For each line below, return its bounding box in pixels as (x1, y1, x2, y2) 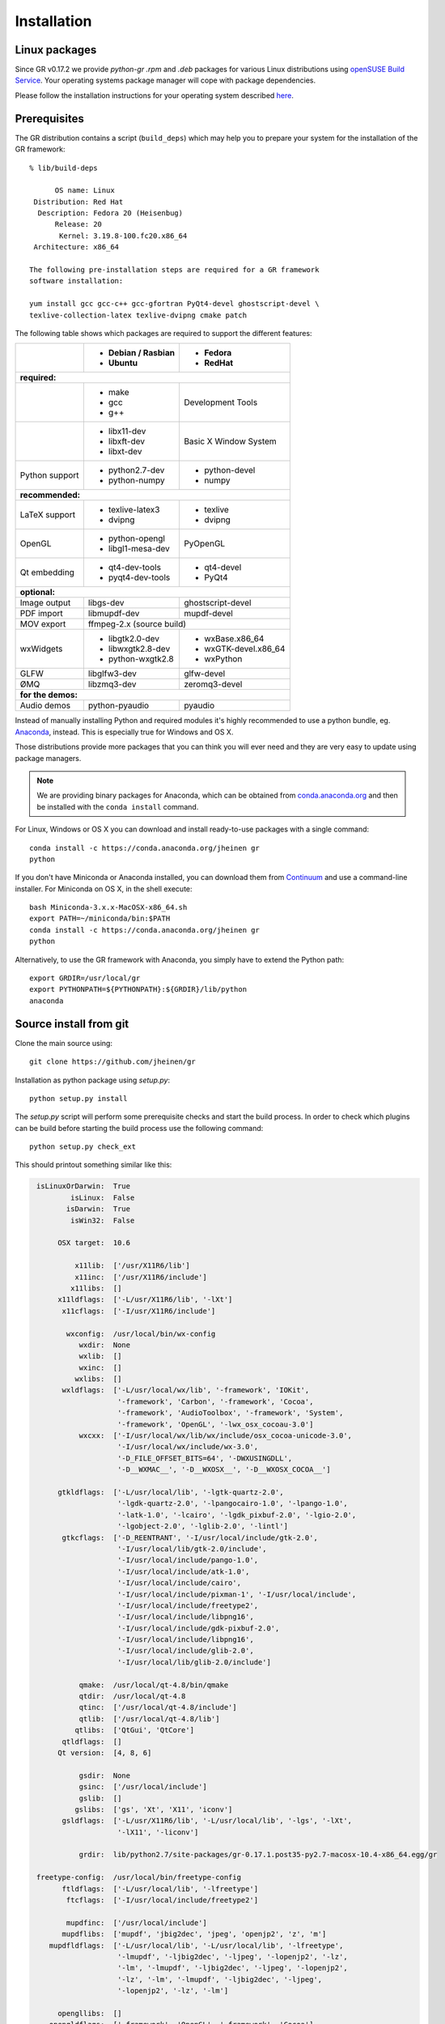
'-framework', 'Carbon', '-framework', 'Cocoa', (117, 1397, 314, 1406)
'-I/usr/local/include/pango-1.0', (117, 1555, 259, 1565)
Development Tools (183, 397, 258, 408)
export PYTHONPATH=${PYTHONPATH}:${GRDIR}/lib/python (29, 984, 247, 994)
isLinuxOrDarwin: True (36, 1182, 131, 1191)
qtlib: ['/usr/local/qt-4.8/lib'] (78, 1714, 220, 1724)
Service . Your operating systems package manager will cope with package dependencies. (15, 75, 316, 85)
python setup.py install (29, 1094, 128, 1103)
